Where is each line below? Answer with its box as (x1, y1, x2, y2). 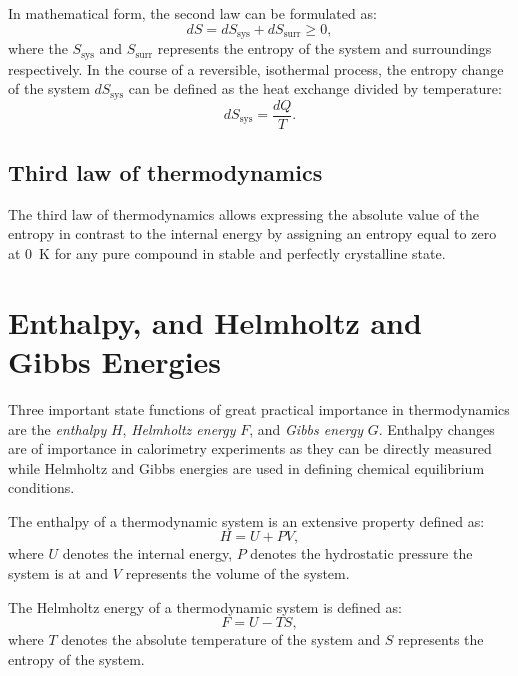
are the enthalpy (8, 418, 107, 439)
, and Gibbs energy (249, 418, 363, 439)
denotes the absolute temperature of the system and (61, 629, 381, 650)
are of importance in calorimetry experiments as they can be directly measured (8, 438, 492, 459)
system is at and (8, 563, 109, 584)
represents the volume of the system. (125, 563, 350, 584)
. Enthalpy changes (378, 418, 495, 439)
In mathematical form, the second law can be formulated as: (8, 3, 377, 23)
